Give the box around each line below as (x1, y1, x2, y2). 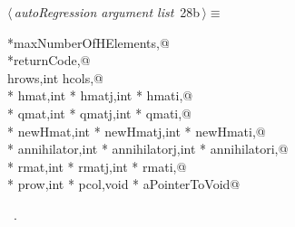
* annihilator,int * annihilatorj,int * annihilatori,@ (7, 139, 289, 158)
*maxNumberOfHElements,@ (7, 33, 170, 52)
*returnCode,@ (7, 51, 91, 70)
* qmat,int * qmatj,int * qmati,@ (7, 103, 192, 122)
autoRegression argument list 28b (14, 3, 201, 21)
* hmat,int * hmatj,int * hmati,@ (7, 86, 193, 105)
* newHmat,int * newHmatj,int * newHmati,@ (7, 121, 266, 140)
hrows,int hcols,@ (7, 68, 103, 87)
